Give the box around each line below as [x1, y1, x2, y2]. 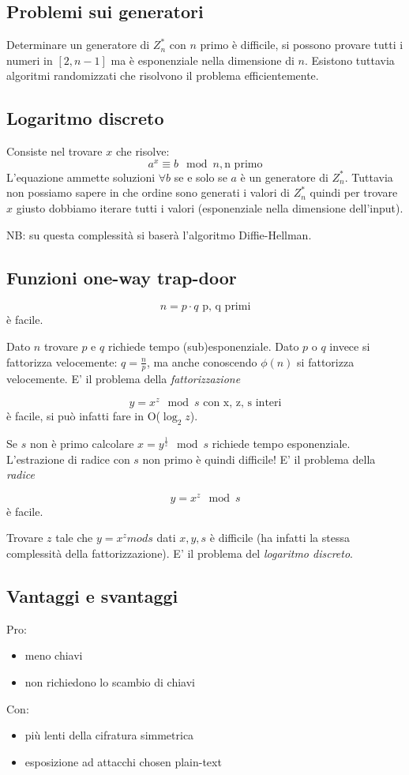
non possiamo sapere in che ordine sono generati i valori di [6, 184, 291, 201]
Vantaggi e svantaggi [6, 583, 178, 608]
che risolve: [115, 143, 170, 160]
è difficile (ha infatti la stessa [209, 529, 350, 546]
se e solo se [174, 168, 227, 185]
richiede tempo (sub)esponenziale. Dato [107, 338, 299, 355]
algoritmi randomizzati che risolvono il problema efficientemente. [6, 67, 319, 84]
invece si [329, 338, 370, 355]
